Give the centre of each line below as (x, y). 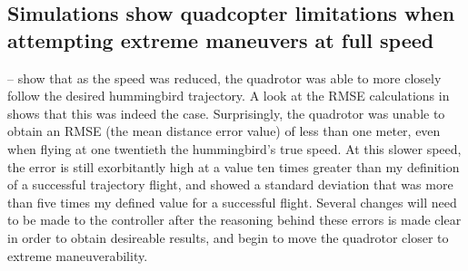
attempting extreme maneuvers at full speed (221, 39)
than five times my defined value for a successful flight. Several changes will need (232, 202)
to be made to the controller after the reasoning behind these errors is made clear (234, 220)
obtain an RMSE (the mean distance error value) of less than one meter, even (224, 131)
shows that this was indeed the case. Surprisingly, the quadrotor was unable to (226, 113)
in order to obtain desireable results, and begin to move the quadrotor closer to (228, 237)
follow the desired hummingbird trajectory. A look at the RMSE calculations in (229, 96)
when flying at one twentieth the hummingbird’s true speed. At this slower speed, (234, 148)
